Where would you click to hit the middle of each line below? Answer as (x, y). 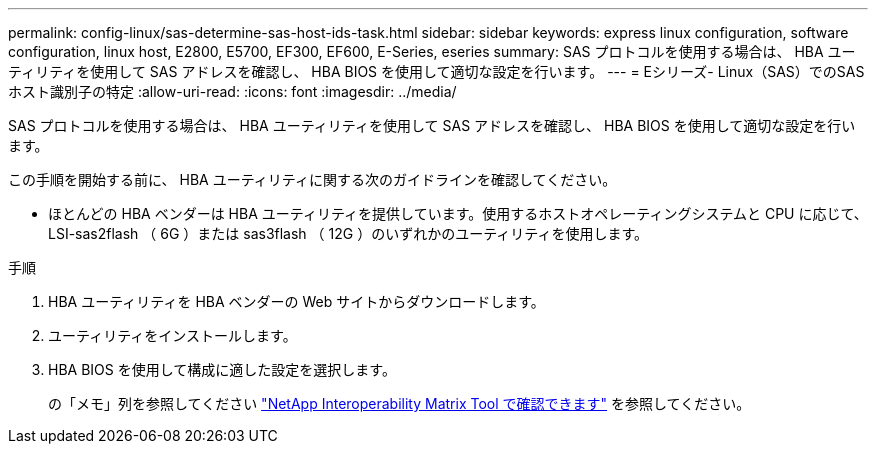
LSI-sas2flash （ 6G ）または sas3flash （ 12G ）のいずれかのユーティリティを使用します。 (348, 233)
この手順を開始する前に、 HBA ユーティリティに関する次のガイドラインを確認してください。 (312, 179)
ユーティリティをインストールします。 (172, 335)
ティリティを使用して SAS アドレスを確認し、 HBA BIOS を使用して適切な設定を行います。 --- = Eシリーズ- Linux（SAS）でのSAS (436, 71)
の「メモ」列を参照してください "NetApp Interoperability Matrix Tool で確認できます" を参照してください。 (399, 403)
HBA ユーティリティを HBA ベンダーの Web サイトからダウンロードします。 (296, 301)
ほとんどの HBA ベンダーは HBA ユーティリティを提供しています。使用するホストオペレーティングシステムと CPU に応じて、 (458, 213)
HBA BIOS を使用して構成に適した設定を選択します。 (222, 369)
